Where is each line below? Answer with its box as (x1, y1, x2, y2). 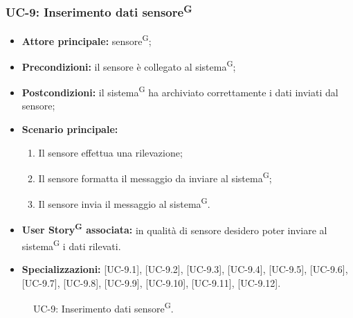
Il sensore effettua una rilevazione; (38, 145, 183, 159)
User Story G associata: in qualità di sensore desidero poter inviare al (21, 220, 327, 237)
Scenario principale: (21, 122, 118, 136)
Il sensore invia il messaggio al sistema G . (38, 195, 210, 211)
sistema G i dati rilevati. (21, 236, 121, 253)
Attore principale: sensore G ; (21, 31, 152, 48)
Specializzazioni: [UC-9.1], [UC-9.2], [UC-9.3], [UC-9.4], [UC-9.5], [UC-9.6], (21, 262, 348, 276)
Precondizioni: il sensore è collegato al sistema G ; (21, 57, 236, 73)
